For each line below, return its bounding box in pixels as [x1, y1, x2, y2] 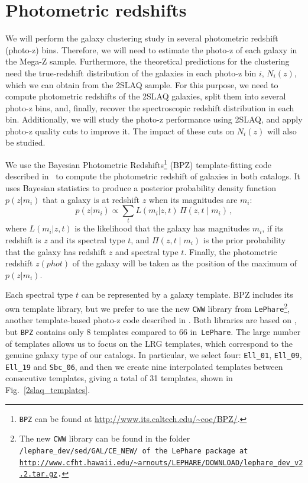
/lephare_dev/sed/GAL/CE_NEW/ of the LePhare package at [19, 446, 248, 455]
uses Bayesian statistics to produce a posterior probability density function [5, 181, 276, 194]
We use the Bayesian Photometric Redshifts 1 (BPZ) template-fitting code [5, 157, 272, 170]
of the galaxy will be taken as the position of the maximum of [72, 257, 297, 269]
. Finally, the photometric [184, 245, 277, 257]
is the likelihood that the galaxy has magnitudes [74, 222, 250, 234]
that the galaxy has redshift [5, 245, 106, 257]
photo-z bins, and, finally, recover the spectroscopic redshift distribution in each [5, 101, 294, 114]
